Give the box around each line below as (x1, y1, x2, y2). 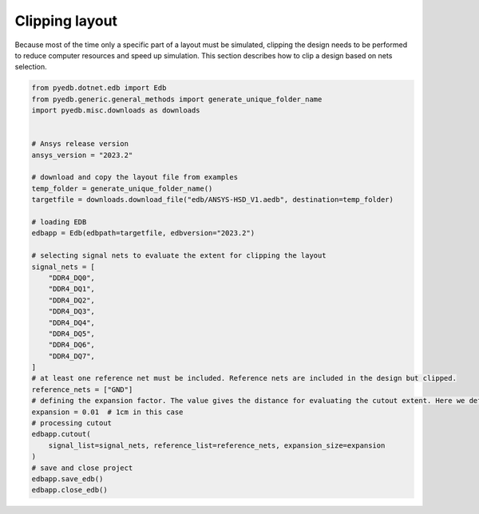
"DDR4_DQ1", (48, 284, 96, 294)
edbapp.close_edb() (31, 485, 108, 495)
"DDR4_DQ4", (48, 318, 96, 327)
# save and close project (31, 463, 133, 472)
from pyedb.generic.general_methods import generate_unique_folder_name (31, 94, 323, 104)
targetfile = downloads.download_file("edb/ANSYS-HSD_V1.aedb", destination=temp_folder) (31, 196, 394, 204)
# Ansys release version (31, 140, 129, 148)
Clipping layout (14, 12, 118, 30)
